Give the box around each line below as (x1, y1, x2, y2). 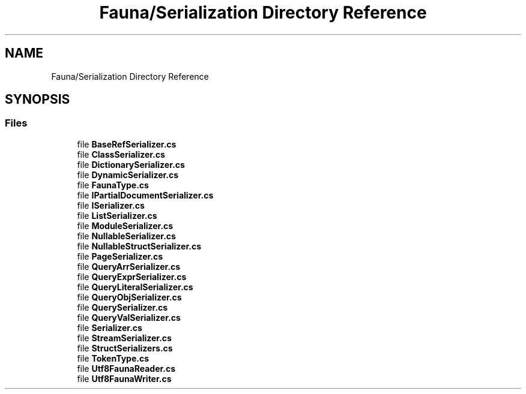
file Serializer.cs (77, 322, 142, 333)
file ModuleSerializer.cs (77, 220, 174, 231)
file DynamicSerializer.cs (77, 169, 179, 180)
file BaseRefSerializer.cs (77, 139, 177, 149)
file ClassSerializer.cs (77, 149, 165, 160)
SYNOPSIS (5, 92, 70, 107)
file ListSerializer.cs (77, 210, 157, 221)
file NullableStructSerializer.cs (77, 240, 202, 251)
